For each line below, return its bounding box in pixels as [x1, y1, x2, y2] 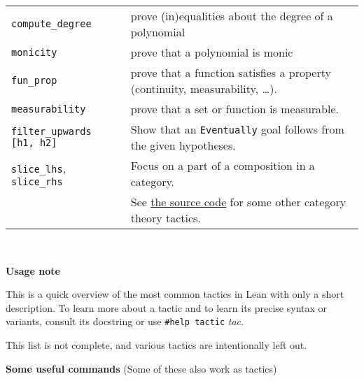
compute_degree [11, 18, 92, 29]
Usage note [6, 263, 60, 278]
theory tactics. [130, 210, 201, 226]
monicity [11, 46, 57, 58]
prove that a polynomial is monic [130, 44, 293, 60]
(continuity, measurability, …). [130, 80, 277, 96]
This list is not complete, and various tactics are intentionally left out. [6, 338, 307, 352]
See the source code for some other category [130, 194, 346, 210]
